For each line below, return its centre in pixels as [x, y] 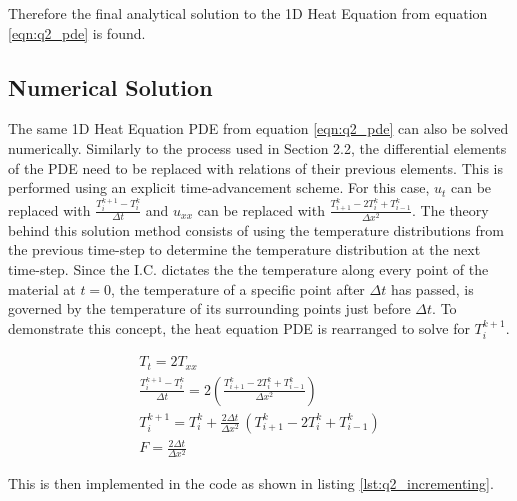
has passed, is [432, 288]
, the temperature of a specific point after [238, 288]
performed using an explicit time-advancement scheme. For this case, [219, 187]
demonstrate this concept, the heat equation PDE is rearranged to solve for [239, 327]
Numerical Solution [110, 86]
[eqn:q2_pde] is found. [77, 32]
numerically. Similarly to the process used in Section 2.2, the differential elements [257, 147]
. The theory [450, 209]
